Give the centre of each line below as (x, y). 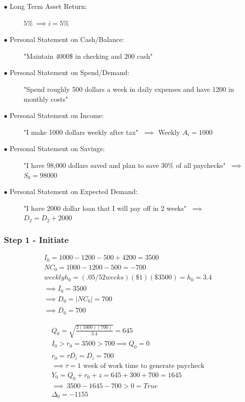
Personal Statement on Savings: (57, 148)
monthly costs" (46, 99)
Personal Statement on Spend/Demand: (69, 72)
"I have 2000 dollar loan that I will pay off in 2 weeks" (105, 208)
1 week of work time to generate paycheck (141, 366)
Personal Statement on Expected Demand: (74, 191)
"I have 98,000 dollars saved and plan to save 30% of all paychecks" (125, 165)
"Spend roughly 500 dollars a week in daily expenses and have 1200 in (129, 89)
